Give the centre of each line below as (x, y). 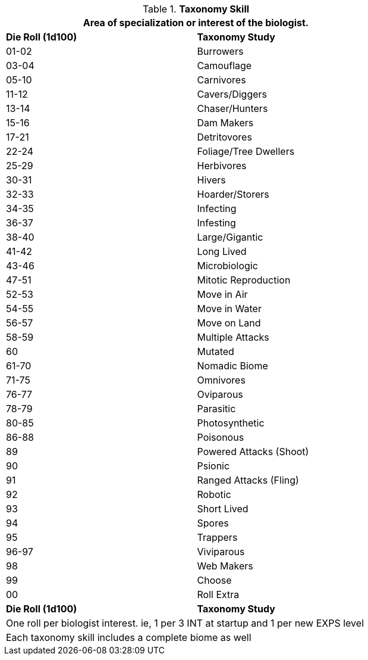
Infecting (217, 208)
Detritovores (224, 137)
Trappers (217, 537)
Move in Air (222, 294)
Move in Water (229, 309)
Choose (214, 580)
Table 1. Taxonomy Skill (196, 9)
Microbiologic (227, 266)
